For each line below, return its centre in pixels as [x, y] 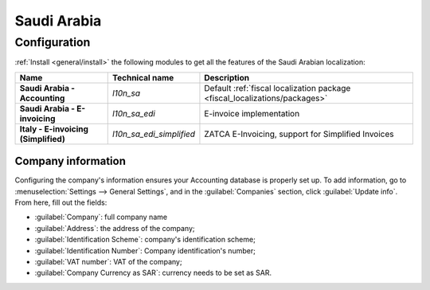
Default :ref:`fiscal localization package [278, 88]
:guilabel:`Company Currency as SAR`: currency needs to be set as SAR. [153, 273]
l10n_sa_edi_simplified [154, 134]
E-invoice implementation [252, 113]
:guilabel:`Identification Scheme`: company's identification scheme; [145, 240]
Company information [70, 161]
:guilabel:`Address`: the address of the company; [115, 228]
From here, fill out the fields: [61, 202]
